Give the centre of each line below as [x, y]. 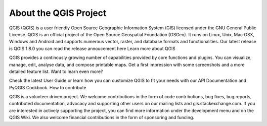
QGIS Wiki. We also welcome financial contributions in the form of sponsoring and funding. [102, 118]
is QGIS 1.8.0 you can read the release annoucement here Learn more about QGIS [92, 48]
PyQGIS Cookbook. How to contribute [48, 87]
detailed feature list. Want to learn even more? [56, 71]
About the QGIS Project [58, 13]
